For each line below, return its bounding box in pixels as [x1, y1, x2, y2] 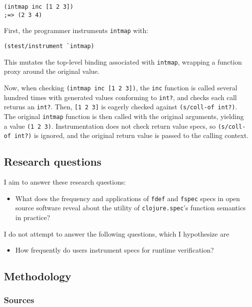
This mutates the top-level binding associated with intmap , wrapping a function [4, 56, 242, 67]
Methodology [4, 269, 71, 284]
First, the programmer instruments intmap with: [4, 25, 149, 35]
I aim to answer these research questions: [4, 177, 126, 187]
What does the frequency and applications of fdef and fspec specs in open [15, 193, 240, 203]
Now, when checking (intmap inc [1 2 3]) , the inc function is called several [4, 82, 237, 92]
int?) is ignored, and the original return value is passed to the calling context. [14, 130, 249, 140]
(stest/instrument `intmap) [4, 42, 95, 50]
